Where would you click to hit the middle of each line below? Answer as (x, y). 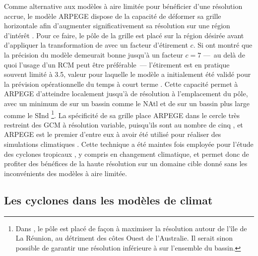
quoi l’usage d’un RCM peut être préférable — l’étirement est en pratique (117, 64)
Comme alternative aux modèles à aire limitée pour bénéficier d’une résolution (123, 6)
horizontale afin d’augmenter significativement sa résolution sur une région (117, 26)
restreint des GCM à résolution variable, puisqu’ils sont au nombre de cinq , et (124, 124)
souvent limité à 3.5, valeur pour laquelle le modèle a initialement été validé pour (128, 74)
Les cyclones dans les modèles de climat (108, 200)
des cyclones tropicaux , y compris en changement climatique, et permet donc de (127, 154)
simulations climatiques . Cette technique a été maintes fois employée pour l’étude (129, 144)
